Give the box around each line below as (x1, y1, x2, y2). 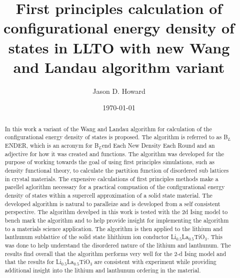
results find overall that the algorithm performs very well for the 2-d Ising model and (4, 249, 226, 258)
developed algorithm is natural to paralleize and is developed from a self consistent (4, 199, 220, 208)
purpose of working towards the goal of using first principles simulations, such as (4, 158, 215, 166)
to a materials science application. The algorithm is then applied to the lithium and (4, 224, 223, 233)
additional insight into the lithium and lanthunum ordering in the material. (4, 266, 201, 274)
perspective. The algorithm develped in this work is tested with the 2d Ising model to (4, 208, 228, 216)
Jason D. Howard (92, 85, 145, 96)
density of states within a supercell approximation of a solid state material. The (4, 191, 212, 199)
